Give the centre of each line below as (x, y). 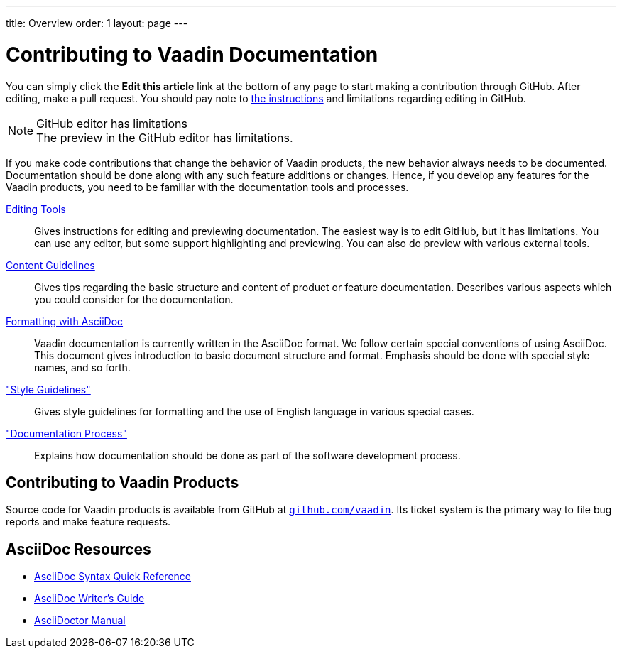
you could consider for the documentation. (134, 299)
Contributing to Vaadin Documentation (192, 54)
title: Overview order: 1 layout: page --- (97, 23)
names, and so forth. (82, 367)
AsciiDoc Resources (78, 549)
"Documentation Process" (66, 433)
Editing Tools (36, 209)
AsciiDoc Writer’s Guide (89, 599)
